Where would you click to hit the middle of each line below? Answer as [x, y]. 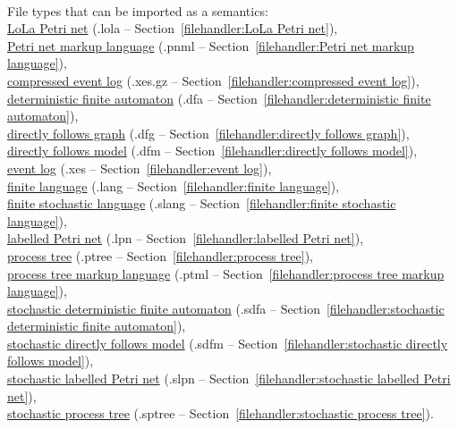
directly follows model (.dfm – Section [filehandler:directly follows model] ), [212, 151]
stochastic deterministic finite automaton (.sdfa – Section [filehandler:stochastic [226, 308]
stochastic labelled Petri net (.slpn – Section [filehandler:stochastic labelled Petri [229, 379]
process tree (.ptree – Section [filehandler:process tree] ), [160, 255]
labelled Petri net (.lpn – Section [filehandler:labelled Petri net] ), [186, 238]
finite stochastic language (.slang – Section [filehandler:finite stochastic [202, 203]
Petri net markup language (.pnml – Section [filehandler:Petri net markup [211, 45]
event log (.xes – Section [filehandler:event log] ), [140, 168]
